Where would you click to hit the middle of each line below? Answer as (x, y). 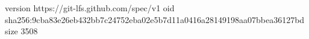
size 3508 (21, 31)
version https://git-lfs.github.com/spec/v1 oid (90, 8)
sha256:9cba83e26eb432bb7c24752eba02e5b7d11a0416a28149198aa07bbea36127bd (155, 19)
